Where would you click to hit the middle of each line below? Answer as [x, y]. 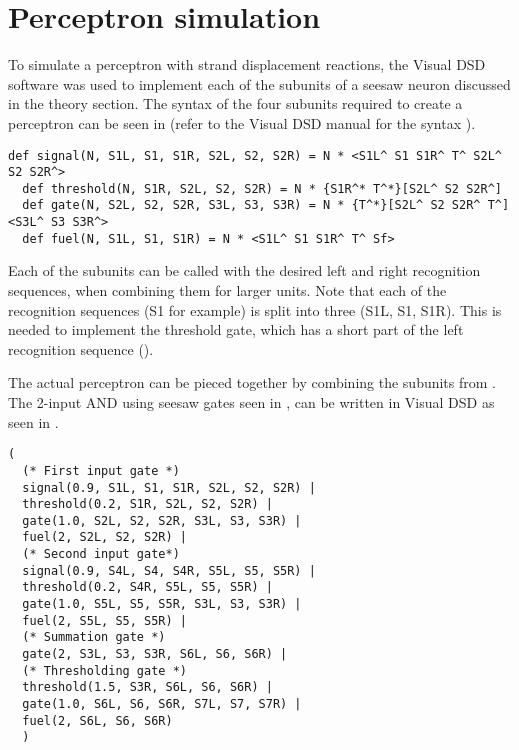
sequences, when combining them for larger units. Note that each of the [227, 290]
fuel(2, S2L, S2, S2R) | [104, 537]
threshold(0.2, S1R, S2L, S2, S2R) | [147, 504]
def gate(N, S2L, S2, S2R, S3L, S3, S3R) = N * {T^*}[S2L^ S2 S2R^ [251, 205]
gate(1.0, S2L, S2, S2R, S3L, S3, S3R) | [162, 520]
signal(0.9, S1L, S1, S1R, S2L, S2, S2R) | [169, 487]
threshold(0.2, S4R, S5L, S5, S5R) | [147, 587]
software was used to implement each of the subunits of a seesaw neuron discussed [259, 83]
